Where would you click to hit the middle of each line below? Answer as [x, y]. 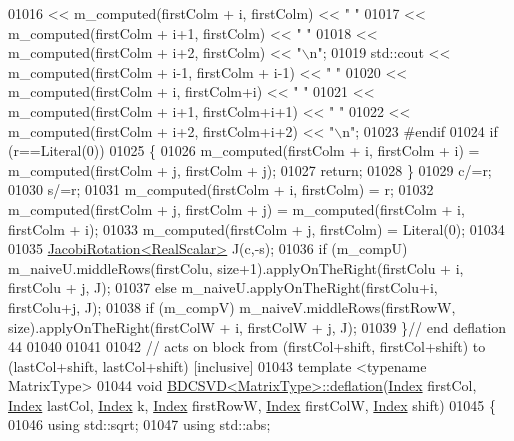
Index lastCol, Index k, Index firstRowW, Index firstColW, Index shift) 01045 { [252, 404]
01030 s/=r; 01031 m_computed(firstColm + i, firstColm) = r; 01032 [221, 189]
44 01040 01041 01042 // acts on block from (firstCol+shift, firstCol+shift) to [247, 346]
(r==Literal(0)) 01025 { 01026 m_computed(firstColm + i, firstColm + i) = [244, 150]
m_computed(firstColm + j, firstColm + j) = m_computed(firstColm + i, [236, 208]
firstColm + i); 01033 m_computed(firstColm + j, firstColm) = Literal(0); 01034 [256, 228]
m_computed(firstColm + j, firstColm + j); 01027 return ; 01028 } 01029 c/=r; [250, 169]
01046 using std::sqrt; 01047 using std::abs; [139, 424]
